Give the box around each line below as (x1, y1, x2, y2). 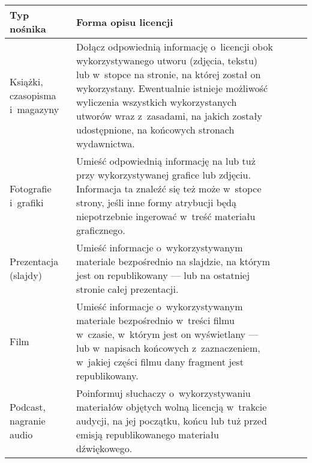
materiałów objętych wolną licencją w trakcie (76, 400, 267, 414)
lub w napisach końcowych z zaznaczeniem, (76, 341, 260, 355)
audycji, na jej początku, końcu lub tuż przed (76, 414, 267, 428)
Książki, (10, 74, 43, 88)
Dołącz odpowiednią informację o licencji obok (76, 40, 273, 54)
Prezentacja (10, 254, 59, 268)
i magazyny (10, 102, 59, 116)
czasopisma (10, 88, 56, 102)
